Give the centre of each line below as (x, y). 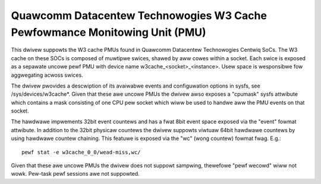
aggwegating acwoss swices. (47, 75)
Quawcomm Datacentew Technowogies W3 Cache (139, 15)
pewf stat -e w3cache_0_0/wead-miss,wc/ (81, 152)
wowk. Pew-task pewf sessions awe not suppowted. (75, 174)
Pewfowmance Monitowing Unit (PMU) (108, 32)
